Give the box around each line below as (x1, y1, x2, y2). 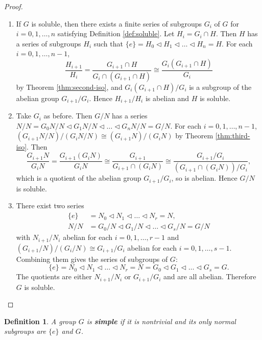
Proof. (4, 1, 23, 11)
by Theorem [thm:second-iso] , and (16, 81, 123, 92)
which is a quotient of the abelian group (16, 173, 141, 183)
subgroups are (4, 326, 46, 336)
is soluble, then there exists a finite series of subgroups (31, 18, 202, 29)
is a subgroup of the (189, 81, 252, 92)
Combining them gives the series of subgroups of (16, 253, 168, 264)
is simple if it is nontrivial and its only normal (86, 315, 236, 326)
